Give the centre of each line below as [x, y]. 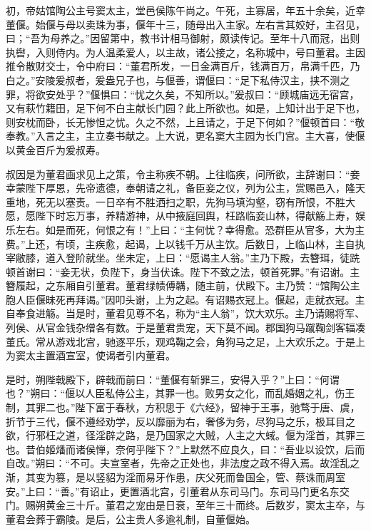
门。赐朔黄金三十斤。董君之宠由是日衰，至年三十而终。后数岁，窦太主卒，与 [185, 505]
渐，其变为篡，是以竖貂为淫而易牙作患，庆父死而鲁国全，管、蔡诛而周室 [176, 477]
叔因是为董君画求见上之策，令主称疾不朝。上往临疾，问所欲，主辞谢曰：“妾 [183, 174]
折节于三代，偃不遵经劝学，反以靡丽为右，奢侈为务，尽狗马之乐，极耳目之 [181, 421]
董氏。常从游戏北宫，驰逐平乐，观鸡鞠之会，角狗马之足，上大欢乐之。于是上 [185, 341]
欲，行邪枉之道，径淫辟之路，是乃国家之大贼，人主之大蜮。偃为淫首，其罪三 [185, 435]
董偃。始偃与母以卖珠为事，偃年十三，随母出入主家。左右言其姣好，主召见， [185, 24]
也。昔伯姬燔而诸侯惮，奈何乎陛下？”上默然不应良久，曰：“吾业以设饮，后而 [185, 449]
